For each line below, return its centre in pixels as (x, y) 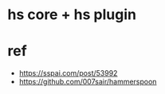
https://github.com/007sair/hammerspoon (88, 82)
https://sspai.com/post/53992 (68, 73)
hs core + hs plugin (72, 15)
